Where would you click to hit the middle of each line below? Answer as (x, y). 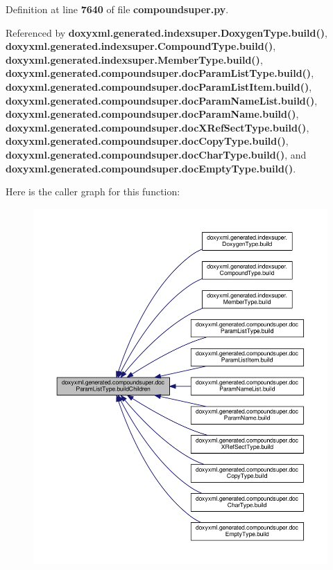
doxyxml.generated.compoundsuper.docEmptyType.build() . (151, 168)
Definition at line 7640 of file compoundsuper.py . (117, 9)
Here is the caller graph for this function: (93, 192)
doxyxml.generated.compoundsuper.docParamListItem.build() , (159, 86)
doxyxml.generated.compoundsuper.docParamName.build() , (152, 114)
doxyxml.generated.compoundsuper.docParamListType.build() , (160, 73)
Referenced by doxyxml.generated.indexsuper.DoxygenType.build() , (166, 32)
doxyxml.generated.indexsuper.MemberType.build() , (134, 59)
